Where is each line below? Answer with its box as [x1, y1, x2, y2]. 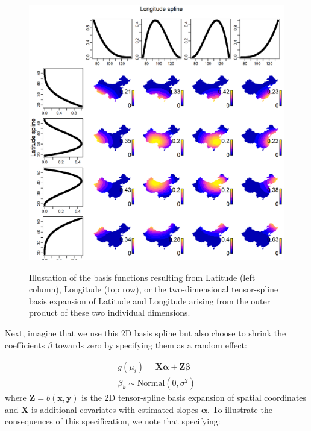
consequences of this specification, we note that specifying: [5, 415, 221, 427]
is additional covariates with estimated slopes [31, 403, 198, 415]
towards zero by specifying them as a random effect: [55, 338, 247, 351]
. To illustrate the [207, 403, 272, 415]
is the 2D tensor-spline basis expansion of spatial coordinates [81, 391, 307, 404]
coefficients [5, 338, 45, 351]
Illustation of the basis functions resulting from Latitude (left [29, 271, 256, 283]
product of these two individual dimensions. [29, 306, 190, 319]
